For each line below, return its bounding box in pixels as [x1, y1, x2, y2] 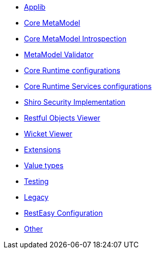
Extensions [24, 145, 61, 154]
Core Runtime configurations [24, 66, 120, 75]
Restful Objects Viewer [24, 113, 100, 122]
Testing [24, 177, 49, 186]
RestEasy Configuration [24, 209, 103, 217]
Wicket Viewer [24, 129, 72, 138]
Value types [24, 161, 64, 170]
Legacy [24, 193, 49, 201]
